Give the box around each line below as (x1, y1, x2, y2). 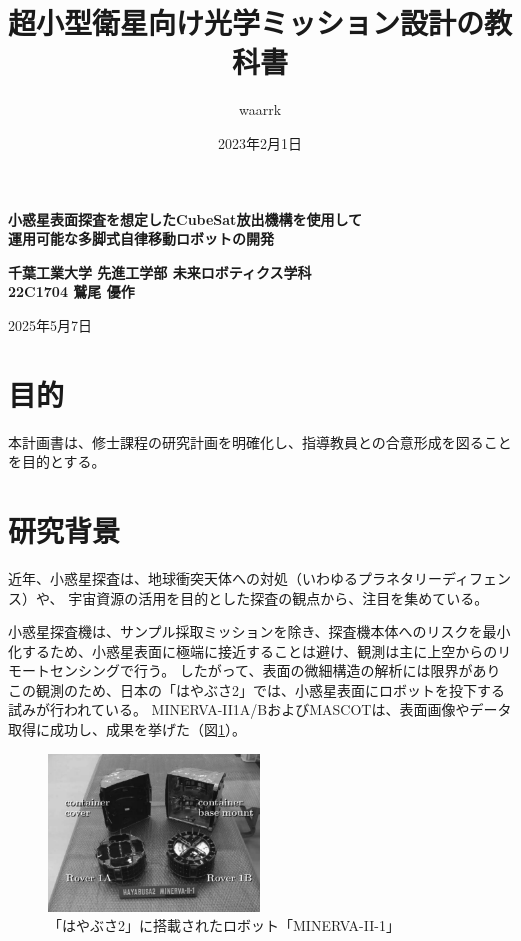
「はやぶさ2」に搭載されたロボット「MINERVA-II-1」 (48, 915, 400, 936)
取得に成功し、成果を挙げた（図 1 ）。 (8, 719, 246, 740)
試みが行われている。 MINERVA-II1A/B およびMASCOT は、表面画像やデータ (8, 699, 512, 720)
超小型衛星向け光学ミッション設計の (8, 2, 485, 43)
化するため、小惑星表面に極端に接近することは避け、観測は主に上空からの (8, 640, 498, 661)
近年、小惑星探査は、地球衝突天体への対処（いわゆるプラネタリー (8, 567, 442, 588)
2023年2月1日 (218, 132, 302, 153)
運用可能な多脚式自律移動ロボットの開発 (8, 228, 274, 249)
